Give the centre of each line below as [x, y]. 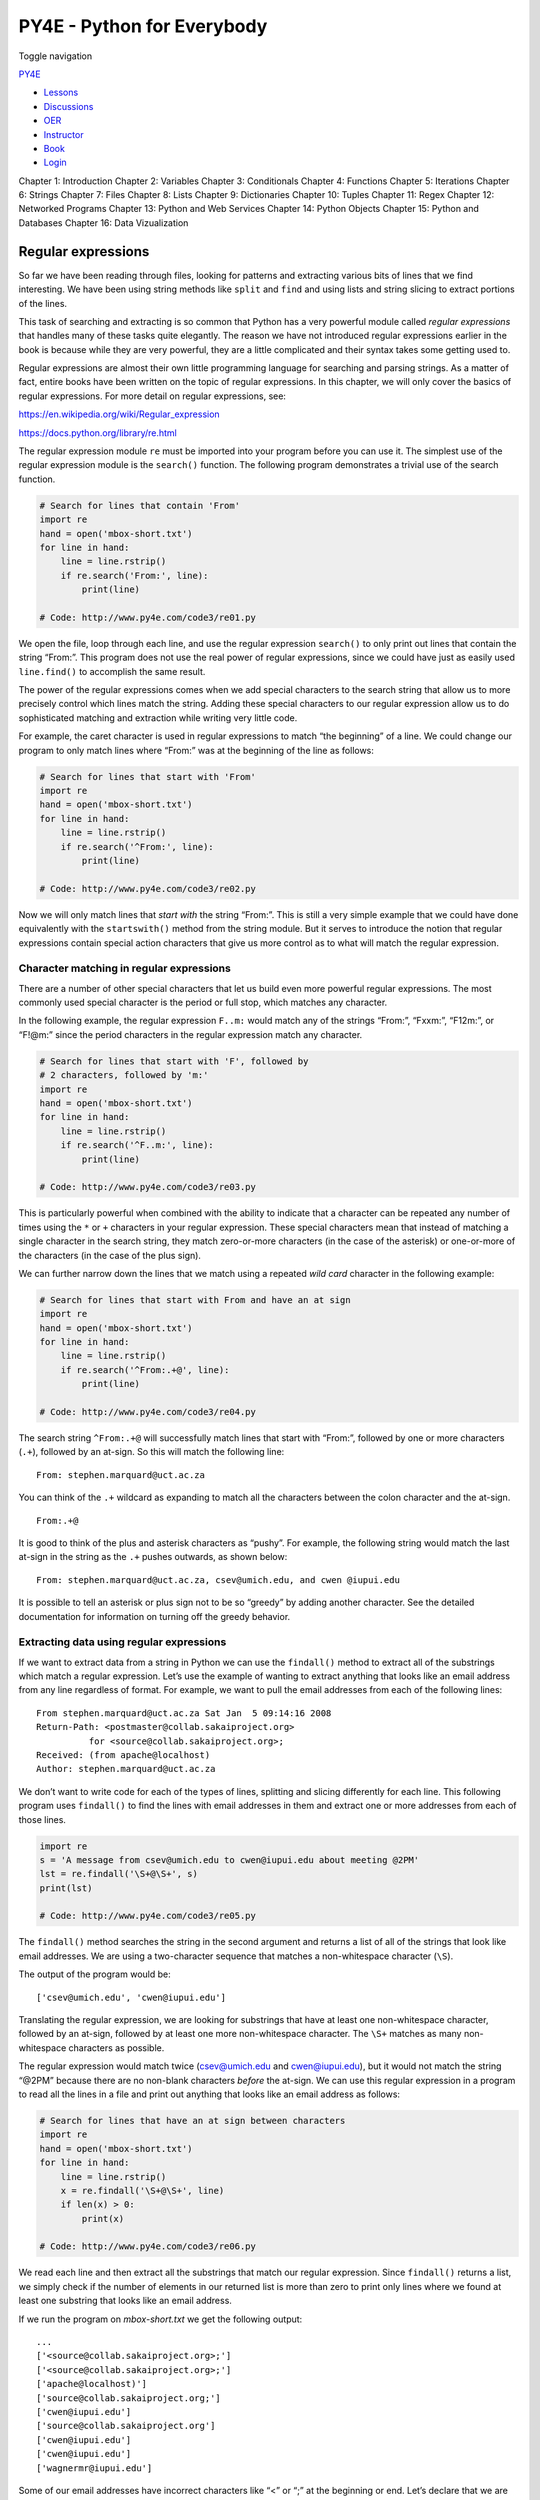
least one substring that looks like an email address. [125, 2301]
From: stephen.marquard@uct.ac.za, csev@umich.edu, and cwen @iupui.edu [218, 1579]
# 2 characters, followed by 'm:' [124, 1075]
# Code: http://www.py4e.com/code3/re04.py [148, 1411]
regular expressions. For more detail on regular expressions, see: [152, 396]
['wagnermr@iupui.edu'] [94, 2468]
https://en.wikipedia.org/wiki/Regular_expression [119, 414]
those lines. [42, 1819]
